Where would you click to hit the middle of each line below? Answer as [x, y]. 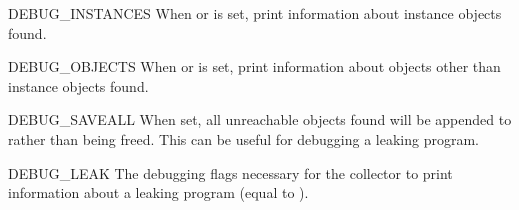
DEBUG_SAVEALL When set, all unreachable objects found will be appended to [260, 119]
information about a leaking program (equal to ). [158, 192]
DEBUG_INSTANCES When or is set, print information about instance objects [255, 13]
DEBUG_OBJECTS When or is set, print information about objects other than [254, 66]
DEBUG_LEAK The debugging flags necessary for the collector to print [230, 172]
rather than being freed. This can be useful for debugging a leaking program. [244, 138]
